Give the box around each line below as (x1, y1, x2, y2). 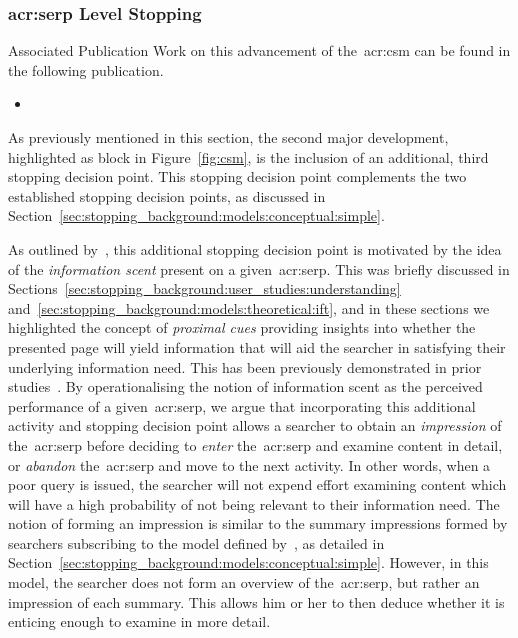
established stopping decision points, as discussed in (8, 185, 326, 206)
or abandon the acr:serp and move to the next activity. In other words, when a (8, 454, 491, 475)
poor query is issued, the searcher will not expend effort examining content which (8, 474, 507, 495)
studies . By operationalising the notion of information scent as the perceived (8, 376, 483, 397)
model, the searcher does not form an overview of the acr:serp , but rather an (8, 572, 480, 593)
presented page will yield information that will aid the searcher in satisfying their (8, 336, 506, 357)
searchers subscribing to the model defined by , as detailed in (8, 532, 385, 553)
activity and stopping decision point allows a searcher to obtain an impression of (8, 415, 502, 436)
